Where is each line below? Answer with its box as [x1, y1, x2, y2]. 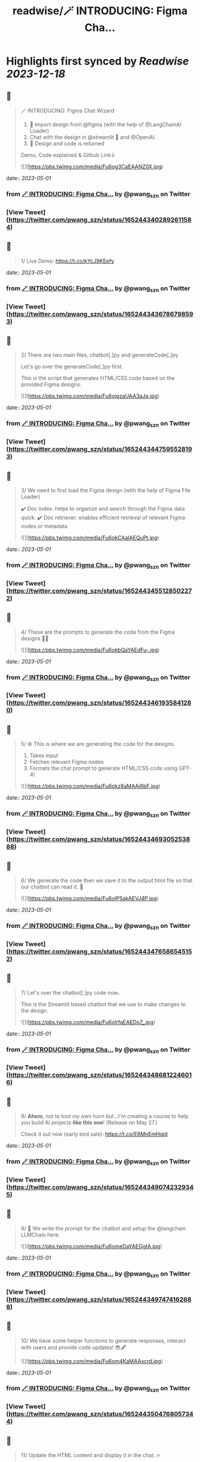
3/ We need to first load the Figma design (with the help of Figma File [20, 486, 191, 493]
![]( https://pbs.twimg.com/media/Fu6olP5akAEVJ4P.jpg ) [20, 895, 159, 902]
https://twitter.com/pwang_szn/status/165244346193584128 [8, 699, 192, 707]
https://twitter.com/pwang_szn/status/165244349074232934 [8, 1183, 194, 1192]
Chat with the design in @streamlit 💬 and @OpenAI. [29, 134, 156, 140]
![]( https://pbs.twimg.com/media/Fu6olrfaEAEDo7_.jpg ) [20, 1018, 156, 1026]
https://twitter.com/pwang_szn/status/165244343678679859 [8, 310, 193, 318]
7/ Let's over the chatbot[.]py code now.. [20, 989, 121, 996]
